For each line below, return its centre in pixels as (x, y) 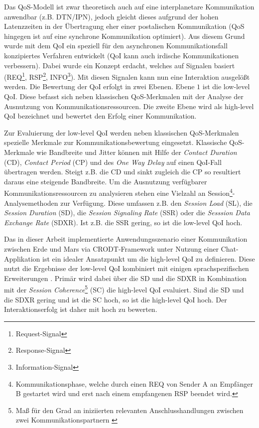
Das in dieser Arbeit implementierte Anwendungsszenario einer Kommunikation (126, 239)
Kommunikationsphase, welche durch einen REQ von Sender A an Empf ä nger (134, 383)
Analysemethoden (31, 203)
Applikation (22, 258)
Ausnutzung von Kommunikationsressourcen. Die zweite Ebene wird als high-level (129, 106)
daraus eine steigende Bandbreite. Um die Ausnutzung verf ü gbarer (106, 181)
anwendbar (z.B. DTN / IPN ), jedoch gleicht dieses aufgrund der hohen (111, 16)
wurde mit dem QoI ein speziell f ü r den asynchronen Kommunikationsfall (116, 46)
